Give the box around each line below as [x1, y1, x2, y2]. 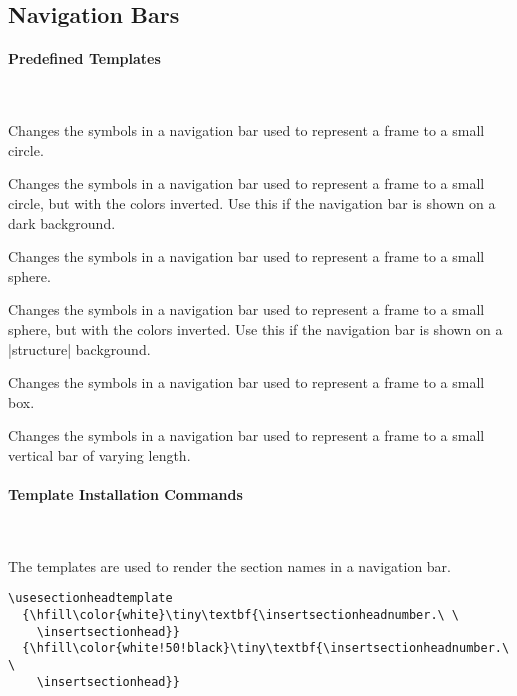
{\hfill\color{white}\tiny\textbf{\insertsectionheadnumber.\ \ [22, 608, 460, 623]
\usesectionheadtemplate [8, 591, 173, 606]
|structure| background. [8, 338, 151, 359]
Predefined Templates [8, 48, 161, 69]
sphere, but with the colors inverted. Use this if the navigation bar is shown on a [8, 318, 503, 339]
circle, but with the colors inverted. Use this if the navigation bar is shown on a [8, 192, 496, 213]
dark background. [8, 212, 116, 233]
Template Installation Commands [8, 484, 243, 505]
